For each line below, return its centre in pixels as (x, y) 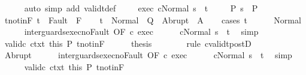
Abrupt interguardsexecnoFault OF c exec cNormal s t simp (148, 55)
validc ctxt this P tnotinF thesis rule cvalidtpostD (128, 43)
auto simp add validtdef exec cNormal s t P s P (141, 8)
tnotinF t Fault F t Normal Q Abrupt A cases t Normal (153, 19)
